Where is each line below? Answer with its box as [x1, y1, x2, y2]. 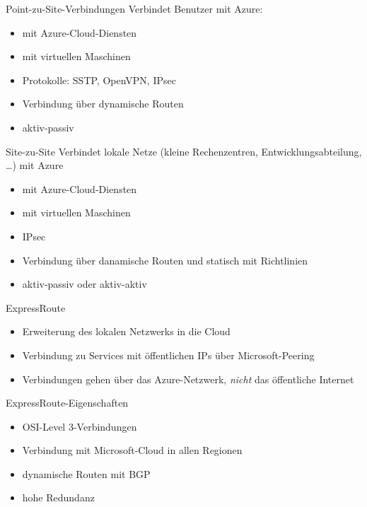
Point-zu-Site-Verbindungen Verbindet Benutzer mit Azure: [6, 1, 263, 16]
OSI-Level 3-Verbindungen [22, 419, 137, 433]
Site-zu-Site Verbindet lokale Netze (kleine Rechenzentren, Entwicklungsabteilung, [6, 144, 362, 158]
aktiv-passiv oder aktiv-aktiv [22, 276, 147, 291]
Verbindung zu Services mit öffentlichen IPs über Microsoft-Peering [22, 347, 315, 362]
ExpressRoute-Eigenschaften [6, 395, 129, 410]
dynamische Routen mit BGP [22, 466, 151, 481]
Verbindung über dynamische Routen [22, 96, 184, 111]
